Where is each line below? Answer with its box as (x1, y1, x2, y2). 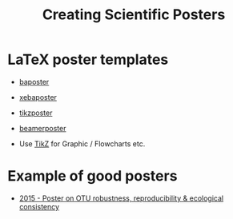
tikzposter (18, 108, 53, 117)
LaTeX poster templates (7, 50, 169, 69)
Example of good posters (7, 167, 178, 185)
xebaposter (18, 92, 58, 102)
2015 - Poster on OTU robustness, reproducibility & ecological (18, 193, 224, 203)
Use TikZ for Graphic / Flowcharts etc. (18, 138, 146, 149)
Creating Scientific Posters (42, 6, 226, 24)
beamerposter (18, 123, 66, 133)
